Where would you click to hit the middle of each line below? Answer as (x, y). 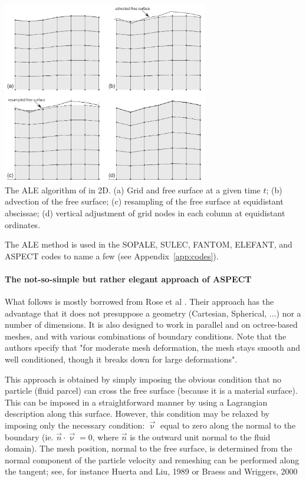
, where (106, 436)
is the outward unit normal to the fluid (200, 436)
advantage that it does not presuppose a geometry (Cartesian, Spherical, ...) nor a (153, 313)
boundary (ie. (29, 436)
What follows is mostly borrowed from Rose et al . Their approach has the (139, 302)
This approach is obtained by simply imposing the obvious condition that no (143, 379)
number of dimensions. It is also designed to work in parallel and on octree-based (151, 324)
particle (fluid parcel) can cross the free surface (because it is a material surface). (151, 391)
